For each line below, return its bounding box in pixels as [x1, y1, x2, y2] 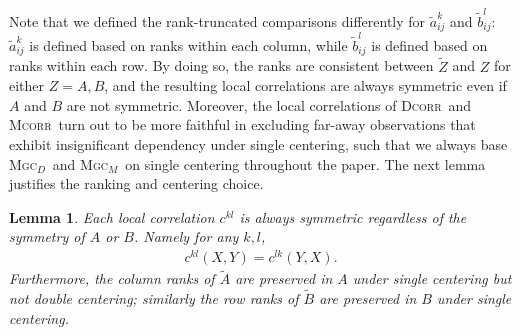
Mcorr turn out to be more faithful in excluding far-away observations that [9, 114, 476, 135]
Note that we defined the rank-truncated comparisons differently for [9, 10, 426, 31]
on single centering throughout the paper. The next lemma [125, 153, 486, 174]
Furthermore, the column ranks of [9, 268, 215, 289]
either [9, 75, 45, 96]
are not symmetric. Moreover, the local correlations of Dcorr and [66, 94, 472, 115]
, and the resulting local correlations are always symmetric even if [104, 75, 507, 96]
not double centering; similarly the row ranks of [9, 288, 299, 309]
